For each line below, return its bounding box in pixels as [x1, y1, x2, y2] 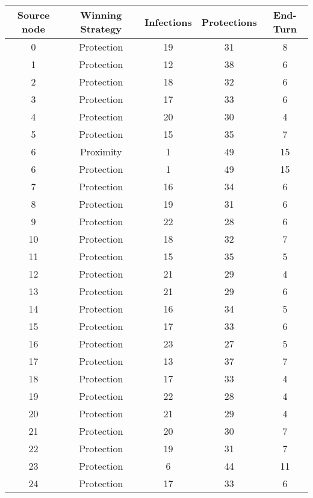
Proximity [79, 145, 122, 158]
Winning [80, 8, 122, 22]
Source [17, 8, 50, 22]
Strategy [80, 22, 122, 36]
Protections [201, 14, 257, 29]
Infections [144, 14, 192, 29]
